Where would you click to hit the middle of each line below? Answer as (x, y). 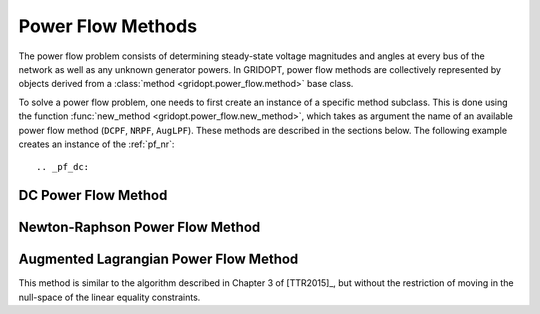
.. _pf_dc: (63, 167)
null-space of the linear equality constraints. (109, 297)
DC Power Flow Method (93, 195)
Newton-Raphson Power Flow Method (139, 227)
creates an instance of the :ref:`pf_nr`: (96, 144)
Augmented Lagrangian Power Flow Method (158, 259)
